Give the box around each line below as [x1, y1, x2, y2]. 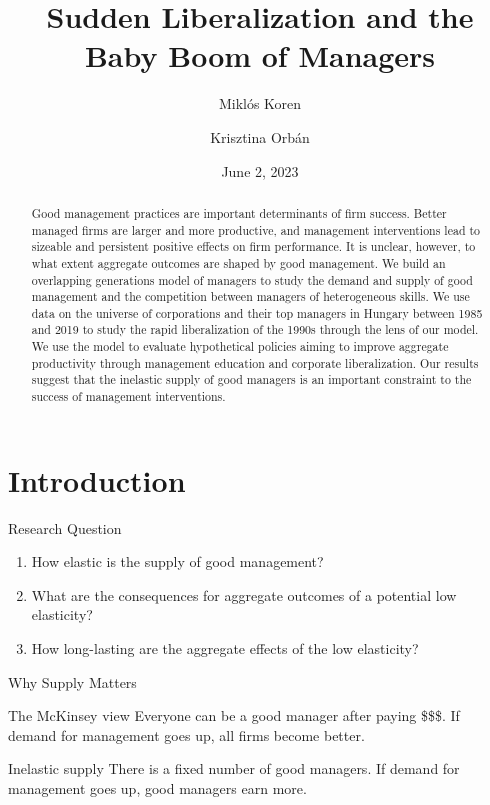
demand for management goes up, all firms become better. [8, 724, 365, 745]
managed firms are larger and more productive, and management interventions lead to [31, 221, 481, 238]
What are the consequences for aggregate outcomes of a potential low [31, 584, 457, 605]
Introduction [8, 459, 186, 500]
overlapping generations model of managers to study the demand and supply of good [31, 271, 473, 288]
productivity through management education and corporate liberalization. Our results [31, 354, 479, 371]
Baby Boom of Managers [84, 35, 436, 76]
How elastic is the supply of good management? [31, 551, 324, 572]
